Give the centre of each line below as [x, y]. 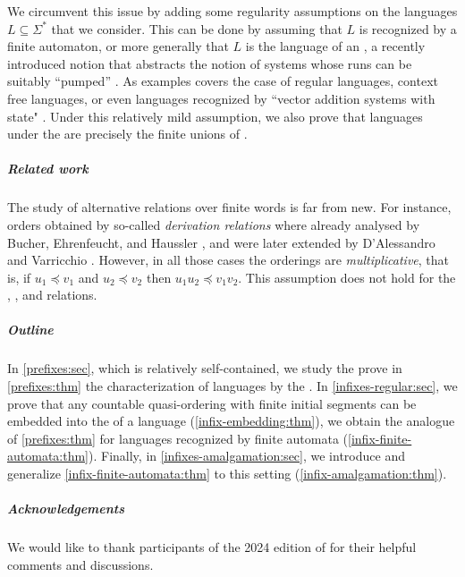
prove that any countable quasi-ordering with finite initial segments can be [212, 403]
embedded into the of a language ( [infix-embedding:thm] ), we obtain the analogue [231, 421]
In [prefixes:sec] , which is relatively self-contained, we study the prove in [205, 368]
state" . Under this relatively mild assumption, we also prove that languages [215, 116]
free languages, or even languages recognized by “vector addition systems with [221, 98]
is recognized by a [408, 28]
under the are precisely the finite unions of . [127, 134]
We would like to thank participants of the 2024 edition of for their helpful [212, 547]
